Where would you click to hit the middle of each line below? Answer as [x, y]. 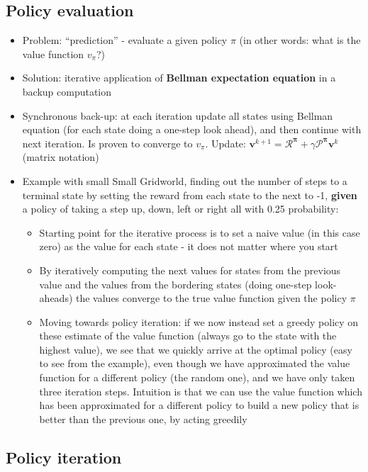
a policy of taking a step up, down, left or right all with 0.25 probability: [180, 209]
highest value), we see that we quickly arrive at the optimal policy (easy [196, 349]
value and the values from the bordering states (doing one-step [175, 284]
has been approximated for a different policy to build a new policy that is [199, 405]
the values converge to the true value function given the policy [212, 298]
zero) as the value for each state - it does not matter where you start [189, 246]
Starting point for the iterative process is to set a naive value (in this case [200, 232]
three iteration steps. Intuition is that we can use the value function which [201, 391]
